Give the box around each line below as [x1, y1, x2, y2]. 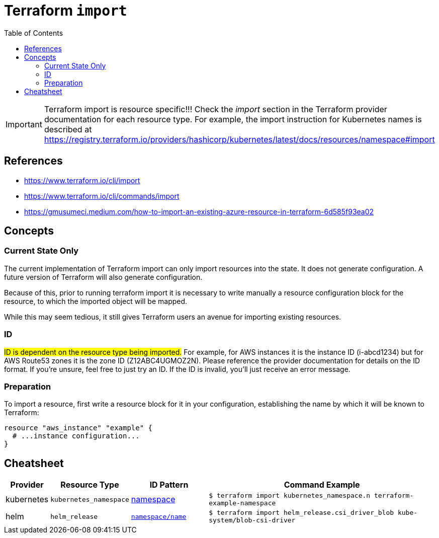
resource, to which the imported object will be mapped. [4, 296, 188, 305]
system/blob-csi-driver [209, 516, 296, 524]
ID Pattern [149, 480, 189, 490]
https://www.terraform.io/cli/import [24, 176, 140, 185]
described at [44, 124, 92, 134]
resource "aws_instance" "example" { [4, 424, 153, 432]
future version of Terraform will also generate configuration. [4, 272, 203, 281]
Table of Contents [4, 28, 63, 37]
